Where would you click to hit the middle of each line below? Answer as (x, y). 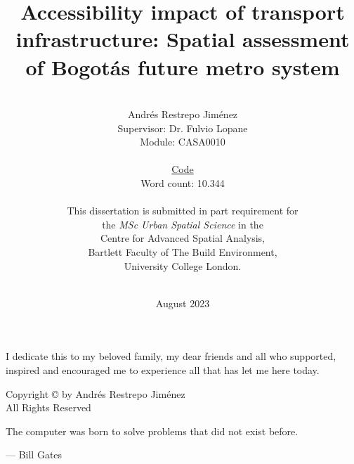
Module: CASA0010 (183, 142)
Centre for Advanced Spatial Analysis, (183, 238)
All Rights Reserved (48, 407)
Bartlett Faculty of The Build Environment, (183, 252)
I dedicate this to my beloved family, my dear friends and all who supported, (171, 356)
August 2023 (183, 303)
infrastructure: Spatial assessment (183, 39)
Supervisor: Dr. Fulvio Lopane (183, 128)
